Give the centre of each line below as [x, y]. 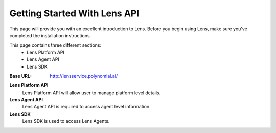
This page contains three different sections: [55, 45]
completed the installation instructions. [50, 35]
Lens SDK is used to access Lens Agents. [66, 121]
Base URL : [20, 76]
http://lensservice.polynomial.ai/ [84, 76]
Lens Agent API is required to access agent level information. [86, 107]
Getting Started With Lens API [74, 13]
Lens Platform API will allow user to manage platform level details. [91, 93]
